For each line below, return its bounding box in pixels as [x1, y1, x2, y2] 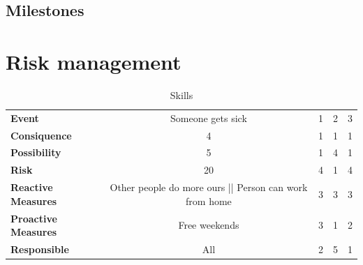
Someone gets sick [170, 110, 247, 125]
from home [186, 193, 232, 208]
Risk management [6, 47, 181, 75]
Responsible [10, 242, 69, 256]
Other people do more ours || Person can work [110, 180, 308, 195]
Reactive [10, 180, 53, 195]
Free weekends [178, 218, 239, 232]
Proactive [10, 211, 57, 225]
